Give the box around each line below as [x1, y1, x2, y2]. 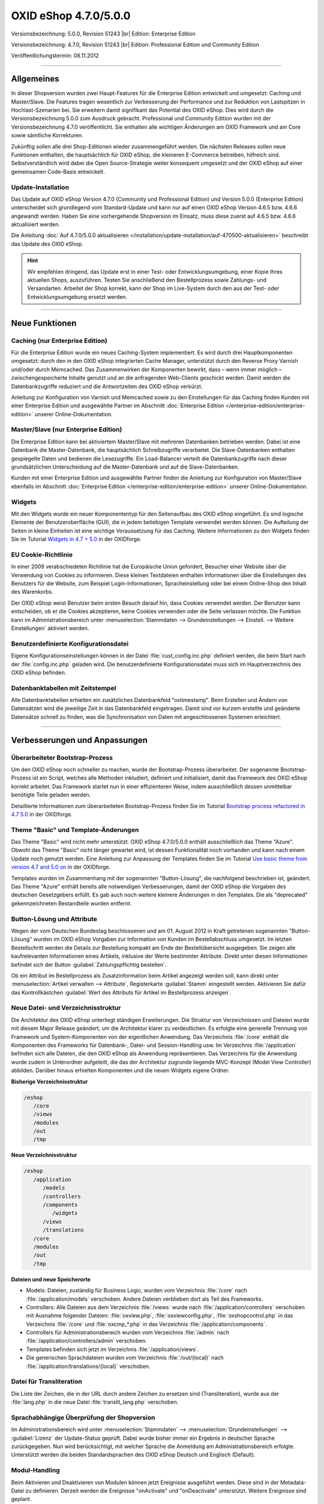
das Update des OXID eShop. [11, 240, 83, 247]
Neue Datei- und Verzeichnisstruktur [11, 1003, 121, 1012]
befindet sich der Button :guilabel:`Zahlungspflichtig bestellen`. [11, 961, 167, 968]
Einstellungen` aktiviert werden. [11, 624, 89, 632]
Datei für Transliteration [11, 1378, 82, 1386]
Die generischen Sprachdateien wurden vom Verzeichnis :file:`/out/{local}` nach [26, 1354, 224, 1361]
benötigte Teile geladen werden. [11, 791, 91, 798]
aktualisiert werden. [11, 221, 60, 228]
